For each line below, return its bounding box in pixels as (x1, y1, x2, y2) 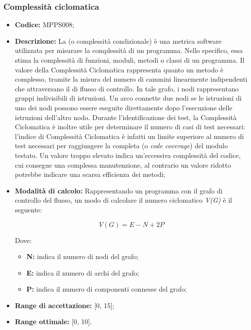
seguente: (15, 204, 42, 214)
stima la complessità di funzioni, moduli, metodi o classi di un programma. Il (15, 55, 245, 65)
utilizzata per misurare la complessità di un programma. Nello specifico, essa (15, 45, 243, 55)
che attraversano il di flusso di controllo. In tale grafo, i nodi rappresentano (15, 83, 239, 93)
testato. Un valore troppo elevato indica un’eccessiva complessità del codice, (15, 150, 241, 160)
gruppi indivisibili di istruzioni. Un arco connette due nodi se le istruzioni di (15, 93, 242, 103)
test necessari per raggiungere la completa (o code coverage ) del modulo (15, 140, 228, 151)
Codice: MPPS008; (15, 19, 74, 30)
